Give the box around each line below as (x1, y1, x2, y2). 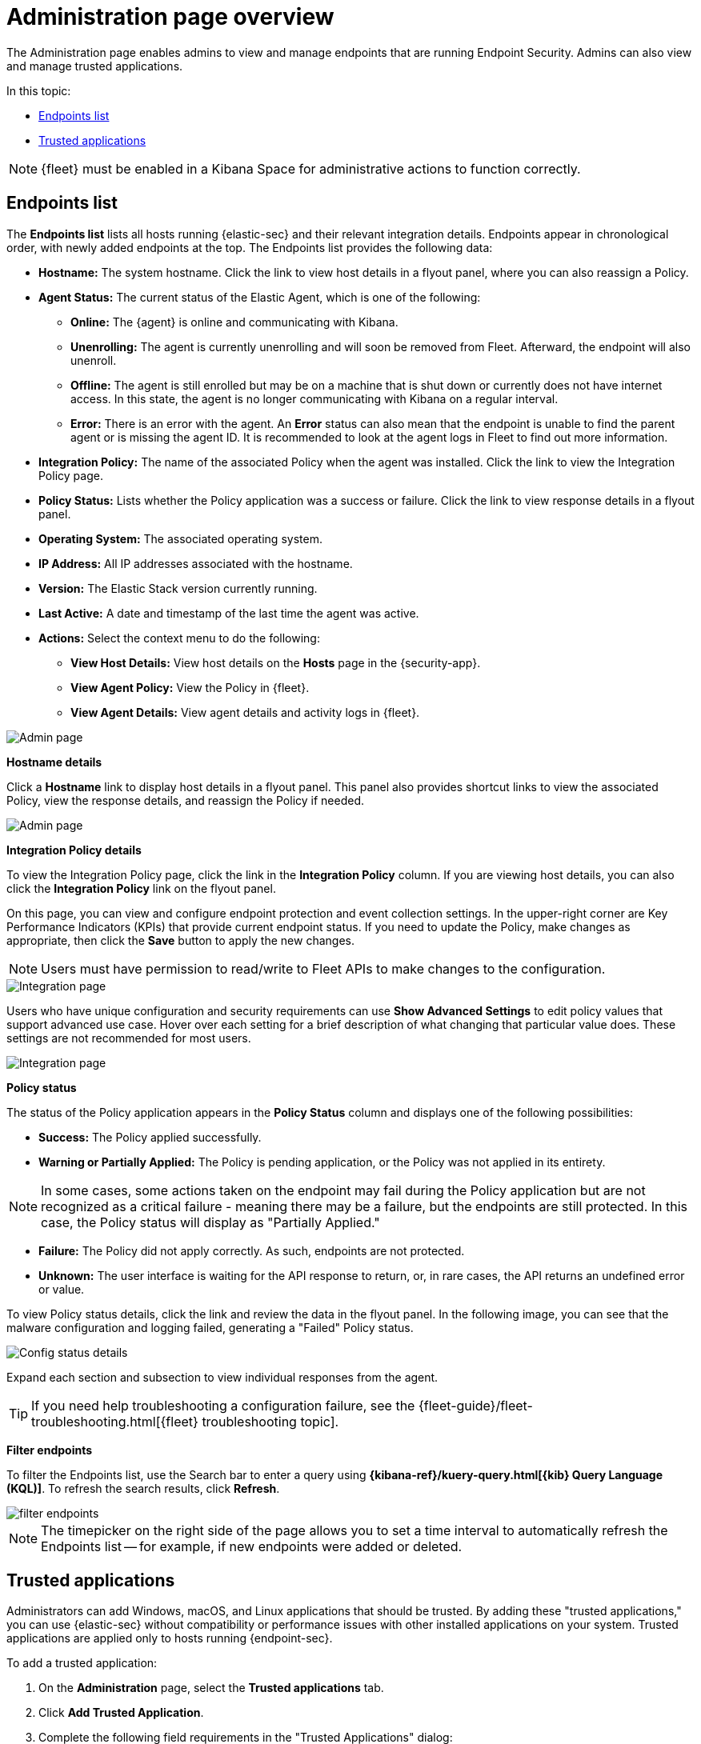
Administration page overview (6, 3, 334, 30)
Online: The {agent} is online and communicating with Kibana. (70, 314, 399, 329)
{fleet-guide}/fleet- (418, 1397, 533, 1414)
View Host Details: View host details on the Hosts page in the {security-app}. (70, 655, 481, 670)
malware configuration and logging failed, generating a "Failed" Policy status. (6, 1320, 414, 1334)
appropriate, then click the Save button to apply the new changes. (6, 933, 355, 947)
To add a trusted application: (6, 1656, 158, 1670)
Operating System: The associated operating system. (38, 531, 322, 546)
